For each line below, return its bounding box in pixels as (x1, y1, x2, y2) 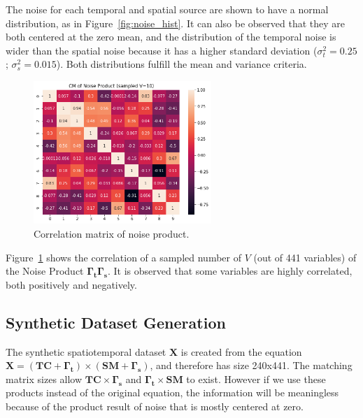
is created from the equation (180, 344, 302, 359)
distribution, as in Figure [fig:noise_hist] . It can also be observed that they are (6, 15, 346, 30)
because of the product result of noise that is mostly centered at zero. (6, 399, 304, 413)
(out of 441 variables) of (253, 250, 357, 264)
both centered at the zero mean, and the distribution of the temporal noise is (6, 29, 336, 44)
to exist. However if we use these (186, 371, 326, 386)
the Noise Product (6, 264, 84, 278)
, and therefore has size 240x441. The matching (150, 358, 353, 373)
